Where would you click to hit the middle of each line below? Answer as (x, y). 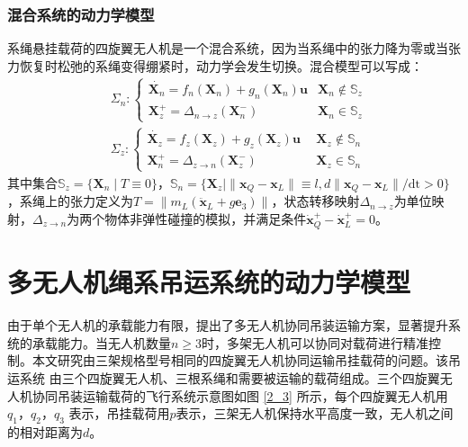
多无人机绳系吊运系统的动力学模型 (209, 282)
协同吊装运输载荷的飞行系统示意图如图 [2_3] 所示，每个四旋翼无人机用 (240, 395)
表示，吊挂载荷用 (119, 413)
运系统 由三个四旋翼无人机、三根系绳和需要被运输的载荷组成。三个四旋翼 (224, 378)
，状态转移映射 (315, 201)
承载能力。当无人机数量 (101, 342)
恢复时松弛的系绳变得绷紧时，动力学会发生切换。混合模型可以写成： (221, 65)
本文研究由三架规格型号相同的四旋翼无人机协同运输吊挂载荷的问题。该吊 (246, 360)
